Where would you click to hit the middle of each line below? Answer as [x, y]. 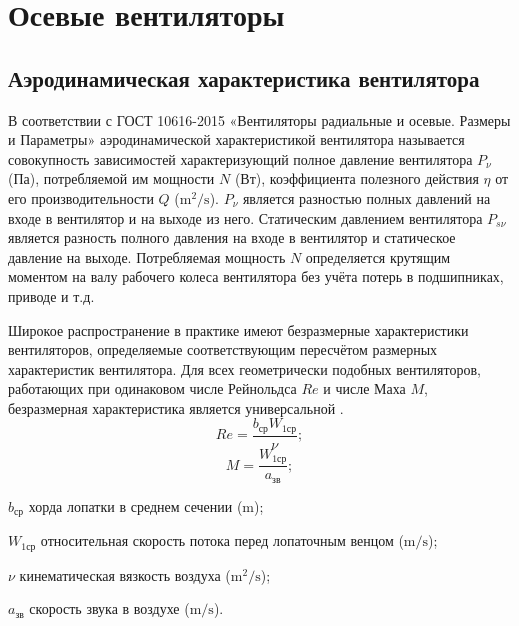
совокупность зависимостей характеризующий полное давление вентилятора [240, 158]
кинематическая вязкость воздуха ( [125, 574]
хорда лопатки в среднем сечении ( [135, 505]
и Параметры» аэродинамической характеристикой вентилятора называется [236, 139]
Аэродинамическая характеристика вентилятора [244, 77]
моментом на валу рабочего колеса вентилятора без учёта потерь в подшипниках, [256, 276]
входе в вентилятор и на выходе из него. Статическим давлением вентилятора [245, 217]
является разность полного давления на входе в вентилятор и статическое [232, 237]
